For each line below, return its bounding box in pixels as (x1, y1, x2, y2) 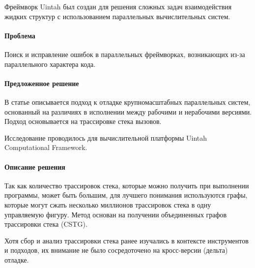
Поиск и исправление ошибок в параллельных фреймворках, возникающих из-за (4, 49, 245, 59)
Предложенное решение (4, 78, 79, 88)
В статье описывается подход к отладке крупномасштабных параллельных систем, (4, 96, 251, 107)
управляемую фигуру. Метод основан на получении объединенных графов (4, 209, 227, 219)
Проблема (4, 30, 35, 40)
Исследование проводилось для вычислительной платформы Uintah (4, 132, 207, 143)
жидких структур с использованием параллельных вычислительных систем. (4, 11, 230, 21)
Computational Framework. (4, 142, 87, 152)
